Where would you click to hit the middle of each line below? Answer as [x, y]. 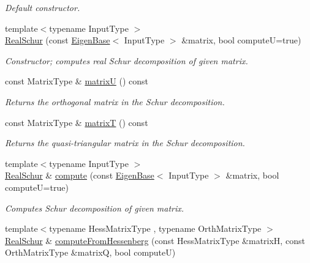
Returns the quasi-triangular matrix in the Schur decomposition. [125, 143]
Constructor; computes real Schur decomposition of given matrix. [127, 60]
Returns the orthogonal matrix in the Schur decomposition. [115, 101]
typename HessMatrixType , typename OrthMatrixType [155, 228]
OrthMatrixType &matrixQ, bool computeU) [90, 252]
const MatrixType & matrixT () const [77, 122]
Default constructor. [43, 7]
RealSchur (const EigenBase [58, 40]
